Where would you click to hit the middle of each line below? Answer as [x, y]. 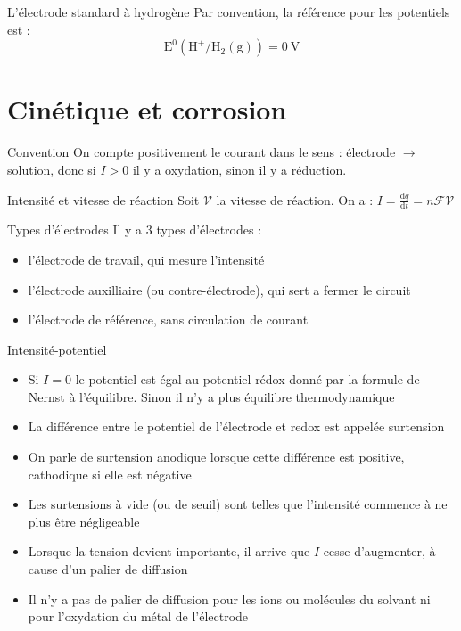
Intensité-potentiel [57, 349]
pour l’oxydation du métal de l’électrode [138, 616]
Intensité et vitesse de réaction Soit [103, 199]
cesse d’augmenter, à [379, 551]
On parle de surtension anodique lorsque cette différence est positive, [216, 457]
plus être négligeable [84, 521]
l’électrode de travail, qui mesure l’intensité [146, 259]
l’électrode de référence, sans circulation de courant [168, 320]
